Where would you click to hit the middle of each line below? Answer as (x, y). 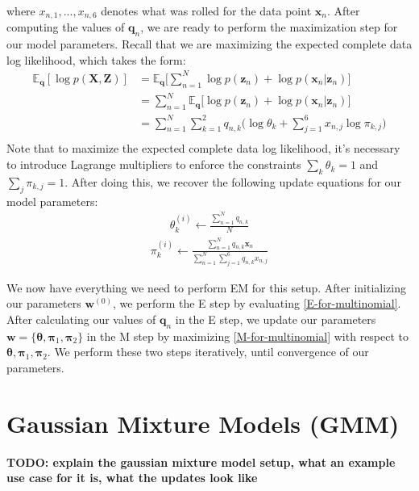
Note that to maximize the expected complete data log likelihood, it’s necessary (203, 148)
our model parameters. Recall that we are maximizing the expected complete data (209, 44)
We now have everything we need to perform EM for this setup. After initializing (207, 287)
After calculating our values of (81, 319)
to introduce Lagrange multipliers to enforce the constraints (154, 164)
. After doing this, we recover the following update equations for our (233, 181)
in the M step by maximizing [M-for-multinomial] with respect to (248, 336)
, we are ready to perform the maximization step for (269, 27)
